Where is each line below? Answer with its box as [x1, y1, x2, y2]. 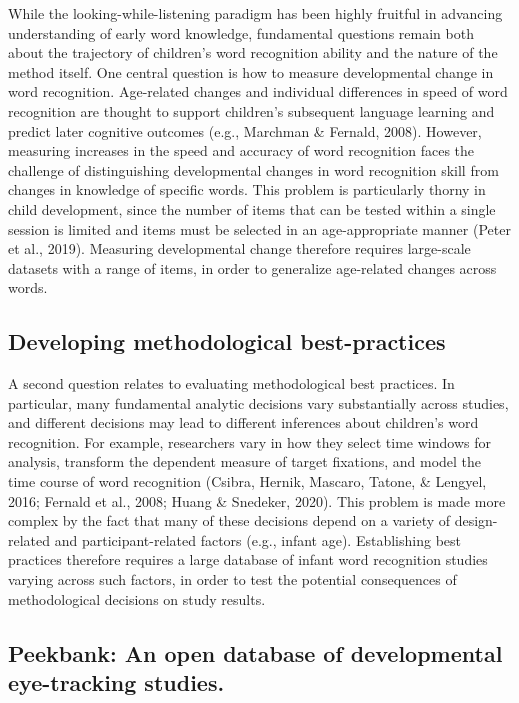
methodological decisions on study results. [8, 588, 266, 609]
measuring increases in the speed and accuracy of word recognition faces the [8, 140, 475, 161]
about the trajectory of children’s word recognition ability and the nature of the [8, 42, 498, 63]
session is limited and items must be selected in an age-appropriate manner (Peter [8, 218, 511, 239]
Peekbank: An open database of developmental [8, 637, 503, 668]
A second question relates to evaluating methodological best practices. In [8, 373, 455, 394]
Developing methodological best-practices [8, 326, 446, 357]
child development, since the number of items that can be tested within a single [8, 198, 496, 219]
